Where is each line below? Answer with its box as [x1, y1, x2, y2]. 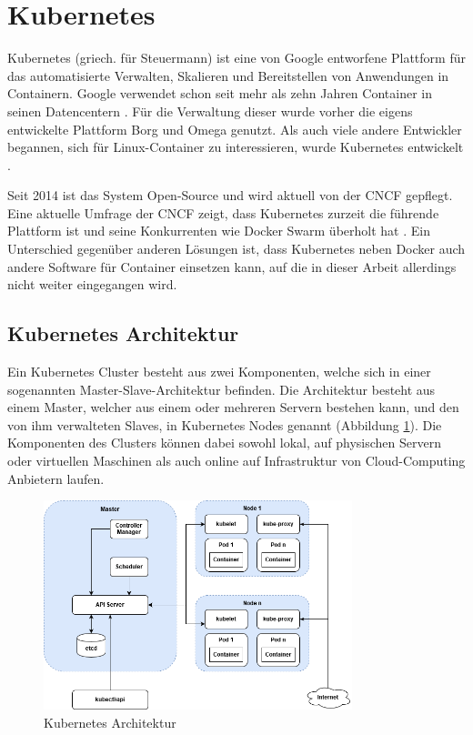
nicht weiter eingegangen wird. [7, 275, 177, 294]
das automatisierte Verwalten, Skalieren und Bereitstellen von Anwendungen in [7, 65, 449, 85]
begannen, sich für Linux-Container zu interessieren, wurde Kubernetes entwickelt [7, 137, 464, 156]
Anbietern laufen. [7, 468, 105, 488]
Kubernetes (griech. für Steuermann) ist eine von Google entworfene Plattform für [7, 48, 466, 67]
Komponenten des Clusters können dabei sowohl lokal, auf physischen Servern [7, 433, 441, 452]
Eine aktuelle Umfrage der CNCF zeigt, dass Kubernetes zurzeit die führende [7, 203, 439, 222]
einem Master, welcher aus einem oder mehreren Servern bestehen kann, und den [7, 398, 459, 417]
